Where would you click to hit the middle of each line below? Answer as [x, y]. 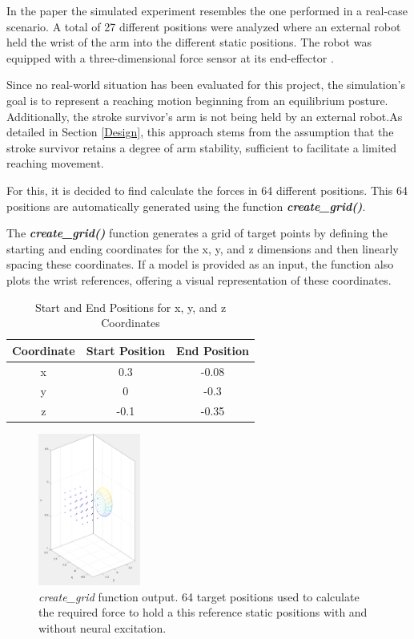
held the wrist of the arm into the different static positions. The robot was [189, 42]
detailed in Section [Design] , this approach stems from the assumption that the [200, 132]
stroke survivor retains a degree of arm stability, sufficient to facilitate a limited [202, 147]
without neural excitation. [102, 627]
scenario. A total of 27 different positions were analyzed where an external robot [204, 26]
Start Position [126, 350]
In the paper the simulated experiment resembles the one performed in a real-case [207, 10]
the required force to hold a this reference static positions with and [203, 612]
